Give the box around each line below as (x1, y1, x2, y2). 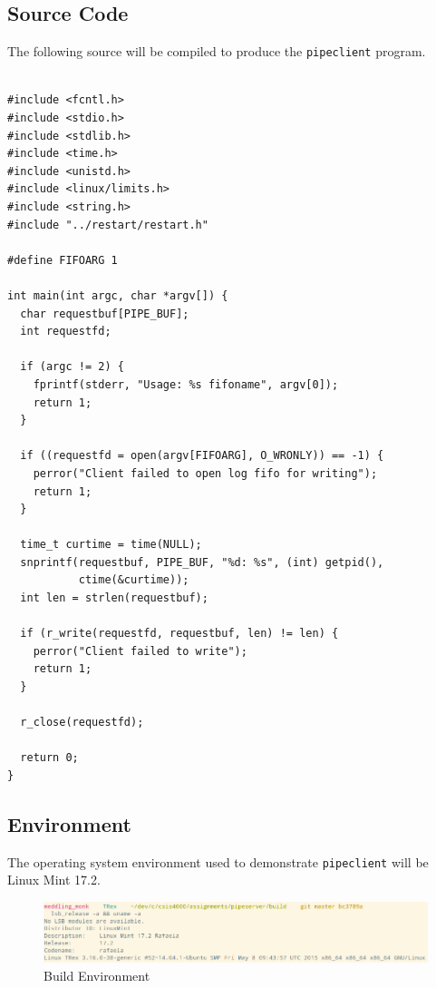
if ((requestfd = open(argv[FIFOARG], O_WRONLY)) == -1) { (20, 449, 384, 463)
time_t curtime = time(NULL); (20, 538, 202, 552)
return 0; (20, 751, 79, 765)
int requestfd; (20, 325, 111, 338)
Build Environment (44, 966, 150, 985)
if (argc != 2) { (20, 360, 124, 374)
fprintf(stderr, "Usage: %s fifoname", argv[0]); (33, 377, 339, 391)
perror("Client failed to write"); (33, 644, 247, 658)
